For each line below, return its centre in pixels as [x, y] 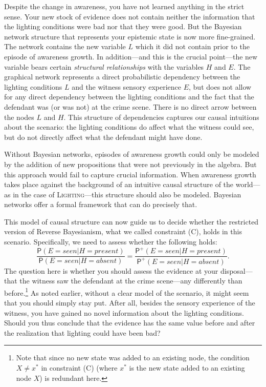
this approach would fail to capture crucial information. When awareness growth [130, 174]
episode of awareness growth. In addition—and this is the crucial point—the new [131, 56]
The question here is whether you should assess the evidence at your [111, 270]
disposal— [236, 270]
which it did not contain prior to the [192, 46]
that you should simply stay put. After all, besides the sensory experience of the [130, 302]
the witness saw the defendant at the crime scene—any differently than [131, 281]
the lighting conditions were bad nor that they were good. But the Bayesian [123, 26]
